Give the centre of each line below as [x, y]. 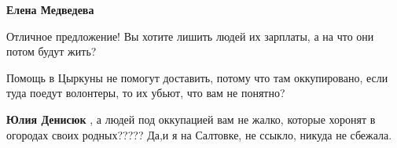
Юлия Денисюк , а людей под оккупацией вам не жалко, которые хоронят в [191, 119]
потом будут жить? [51, 51]
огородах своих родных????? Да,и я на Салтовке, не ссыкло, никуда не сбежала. [199, 134]
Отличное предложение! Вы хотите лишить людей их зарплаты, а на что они [190, 36]
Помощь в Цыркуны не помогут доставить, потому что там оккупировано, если [197, 77]
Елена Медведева [50, 9]
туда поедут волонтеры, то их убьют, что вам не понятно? [146, 93]
